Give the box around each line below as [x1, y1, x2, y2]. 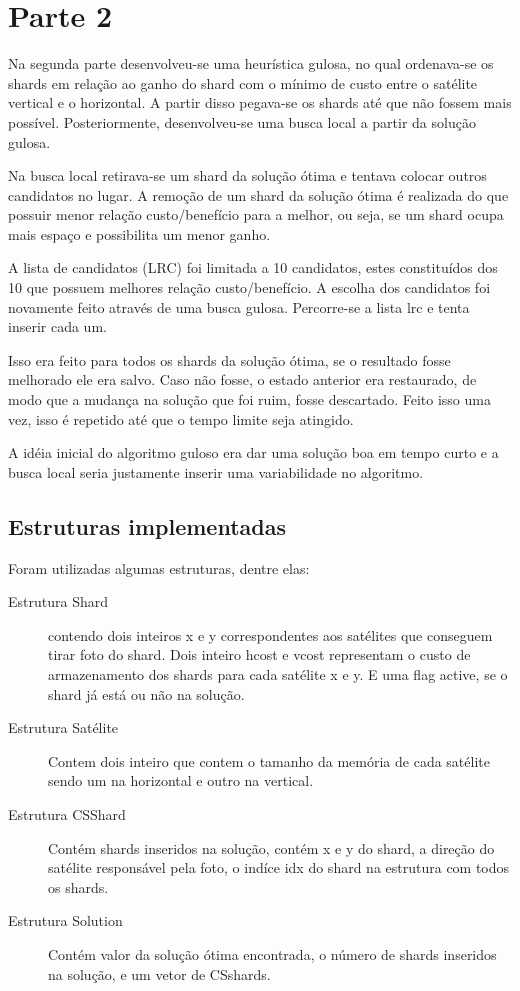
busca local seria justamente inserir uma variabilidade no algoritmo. [8, 461, 424, 482]
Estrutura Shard [8, 591, 108, 612]
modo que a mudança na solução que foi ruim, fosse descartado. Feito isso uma [8, 389, 491, 410]
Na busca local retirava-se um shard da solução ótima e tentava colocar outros [8, 165, 487, 186]
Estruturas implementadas [8, 510, 286, 541]
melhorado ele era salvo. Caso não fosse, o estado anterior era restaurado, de [8, 369, 477, 390]
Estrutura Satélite [8, 717, 119, 738]
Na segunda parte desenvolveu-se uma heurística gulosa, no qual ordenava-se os [8, 53, 494, 74]
